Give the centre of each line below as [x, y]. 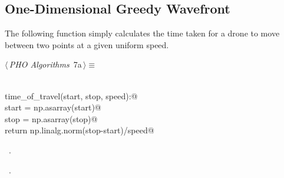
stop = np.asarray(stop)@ [51, 118]
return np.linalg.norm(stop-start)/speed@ [80, 130]
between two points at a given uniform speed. [87, 44]
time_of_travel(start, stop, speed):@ [71, 95]
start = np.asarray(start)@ [53, 107]
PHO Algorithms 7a [45, 64]
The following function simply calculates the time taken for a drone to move [142, 33]
